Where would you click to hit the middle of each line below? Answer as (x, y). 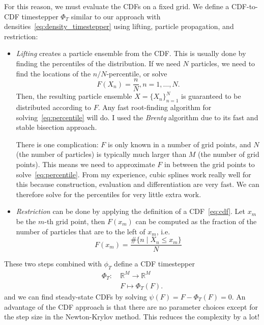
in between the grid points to (210, 164)
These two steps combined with (53, 264)
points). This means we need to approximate (85, 164)
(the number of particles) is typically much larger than (101, 154)
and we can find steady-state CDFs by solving (76, 297)
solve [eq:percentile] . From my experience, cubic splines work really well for (134, 174)
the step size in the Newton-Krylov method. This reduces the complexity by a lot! (132, 317)
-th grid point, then (75, 221)
